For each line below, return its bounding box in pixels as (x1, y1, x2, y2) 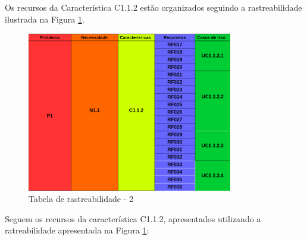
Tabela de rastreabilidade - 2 (29, 192, 133, 205)
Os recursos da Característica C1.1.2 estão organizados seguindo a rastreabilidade (5, 1, 302, 13)
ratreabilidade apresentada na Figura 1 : (5, 224, 149, 236)
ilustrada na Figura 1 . (5, 12, 84, 25)
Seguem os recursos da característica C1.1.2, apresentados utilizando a (5, 212, 261, 225)
